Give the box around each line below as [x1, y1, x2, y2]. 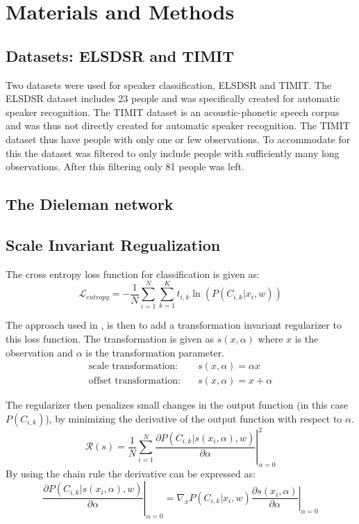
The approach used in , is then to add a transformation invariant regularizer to [6, 318, 342, 332]
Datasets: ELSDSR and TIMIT [6, 44, 235, 66]
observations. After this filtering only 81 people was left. [6, 159, 244, 174]
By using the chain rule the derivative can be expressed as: [6, 466, 256, 481]
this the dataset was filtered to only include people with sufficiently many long [6, 145, 340, 160]
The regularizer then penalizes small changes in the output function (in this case [6, 398, 349, 412]
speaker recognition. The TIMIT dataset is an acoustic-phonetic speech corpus [6, 104, 340, 119]
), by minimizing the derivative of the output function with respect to [45, 411, 342, 425]
